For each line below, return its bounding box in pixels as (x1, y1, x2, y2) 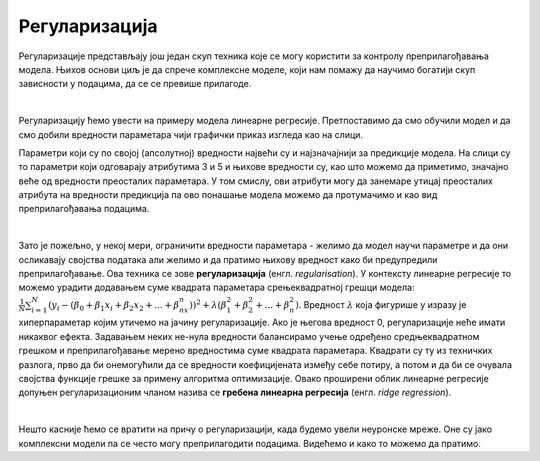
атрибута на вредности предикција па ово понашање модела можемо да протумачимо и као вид (18, 189, 438, 201)
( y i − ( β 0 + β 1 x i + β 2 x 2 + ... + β (48, 299, 180, 313)
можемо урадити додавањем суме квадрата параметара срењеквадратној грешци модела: (18, 281, 415, 294)
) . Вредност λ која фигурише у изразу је (295, 298, 467, 310)
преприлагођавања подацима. (18, 203, 150, 215)
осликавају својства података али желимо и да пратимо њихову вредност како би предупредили (18, 253, 438, 265)
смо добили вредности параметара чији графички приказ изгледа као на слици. (18, 128, 364, 140)
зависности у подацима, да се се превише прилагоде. (18, 78, 252, 90)
